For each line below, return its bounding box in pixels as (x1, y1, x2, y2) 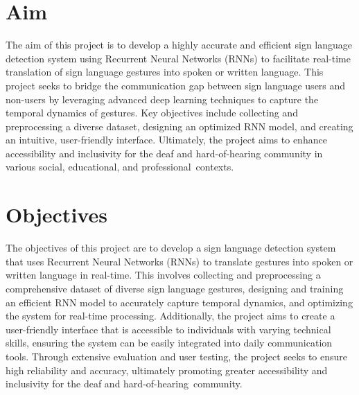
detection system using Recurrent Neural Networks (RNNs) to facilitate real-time (6, 51, 351, 65)
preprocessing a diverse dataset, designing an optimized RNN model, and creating (6, 119, 353, 133)
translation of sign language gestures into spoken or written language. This (6, 64, 324, 79)
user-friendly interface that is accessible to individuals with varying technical (6, 322, 331, 336)
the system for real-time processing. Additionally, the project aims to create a (6, 308, 335, 323)
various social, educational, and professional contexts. (6, 159, 234, 174)
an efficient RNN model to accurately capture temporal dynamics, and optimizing (6, 295, 353, 309)
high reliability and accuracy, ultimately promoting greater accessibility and (6, 362, 328, 377)
